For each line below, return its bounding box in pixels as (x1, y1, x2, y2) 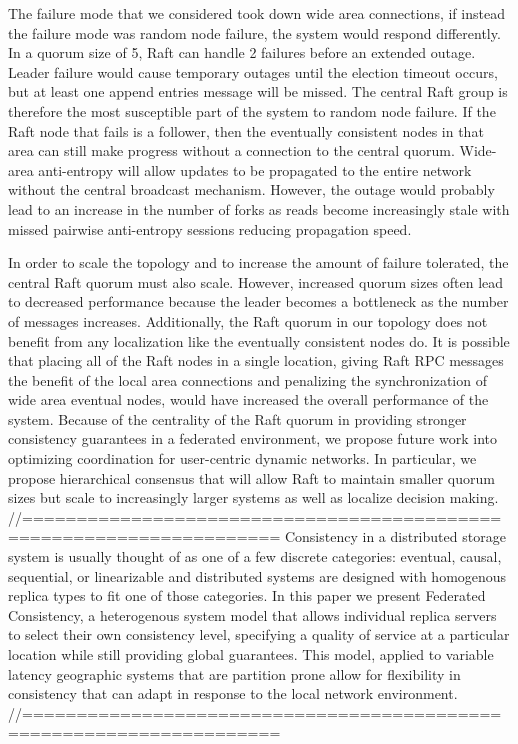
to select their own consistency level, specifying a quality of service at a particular (8, 624, 510, 645)
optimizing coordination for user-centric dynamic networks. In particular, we (8, 448, 477, 469)
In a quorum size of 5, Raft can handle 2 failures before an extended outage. (8, 42, 476, 63)
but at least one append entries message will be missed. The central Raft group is (8, 81, 508, 102)
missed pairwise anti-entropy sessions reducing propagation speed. (8, 218, 412, 239)
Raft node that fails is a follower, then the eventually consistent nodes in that (8, 120, 484, 141)
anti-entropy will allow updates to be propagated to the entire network (38, 159, 472, 180)
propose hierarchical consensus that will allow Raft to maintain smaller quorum (8, 467, 495, 488)
